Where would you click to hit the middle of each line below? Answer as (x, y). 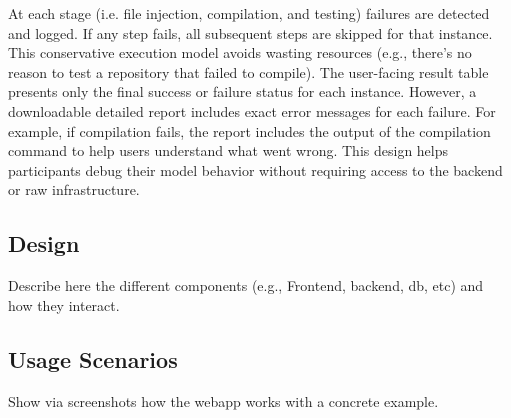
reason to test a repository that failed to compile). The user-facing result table (248, 71)
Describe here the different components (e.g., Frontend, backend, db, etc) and (246, 285)
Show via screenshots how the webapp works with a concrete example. (223, 400)
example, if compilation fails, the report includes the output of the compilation (249, 130)
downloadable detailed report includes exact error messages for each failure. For (252, 110)
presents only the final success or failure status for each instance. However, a (242, 91)
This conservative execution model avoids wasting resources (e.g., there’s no (240, 52)
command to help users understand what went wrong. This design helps (228, 150)
